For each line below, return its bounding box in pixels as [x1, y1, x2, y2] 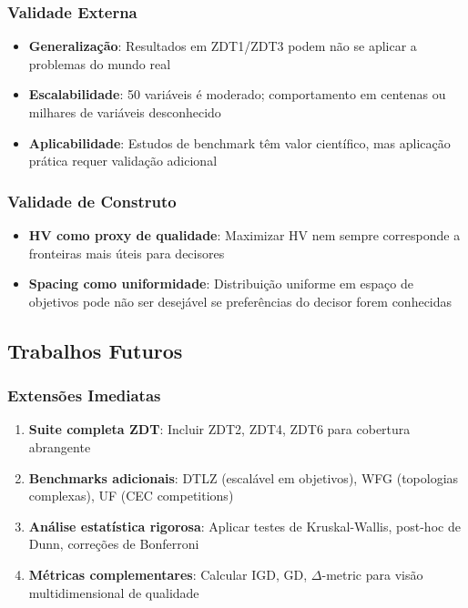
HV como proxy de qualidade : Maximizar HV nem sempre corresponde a [28, 226, 461, 244]
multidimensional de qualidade [28, 583, 199, 602]
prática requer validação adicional [28, 151, 218, 170]
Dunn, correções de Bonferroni [28, 534, 199, 553]
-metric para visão [321, 564, 423, 583]
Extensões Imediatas [7, 384, 161, 407]
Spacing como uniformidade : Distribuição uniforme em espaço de [28, 274, 413, 293]
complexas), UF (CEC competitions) [28, 486, 234, 505]
